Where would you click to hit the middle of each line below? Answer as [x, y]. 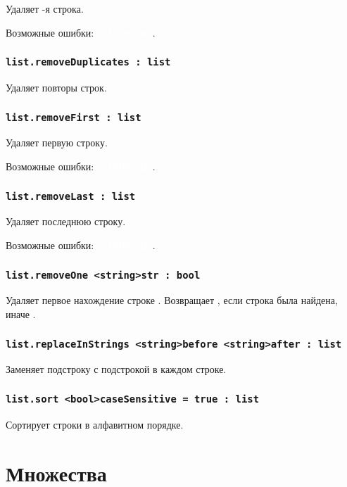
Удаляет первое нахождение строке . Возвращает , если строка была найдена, [172, 300]
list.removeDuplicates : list [88, 62]
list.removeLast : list [71, 196]
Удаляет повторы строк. [56, 88]
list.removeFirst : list [74, 117]
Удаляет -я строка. [45, 8]
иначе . [21, 314]
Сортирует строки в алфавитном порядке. [95, 424]
